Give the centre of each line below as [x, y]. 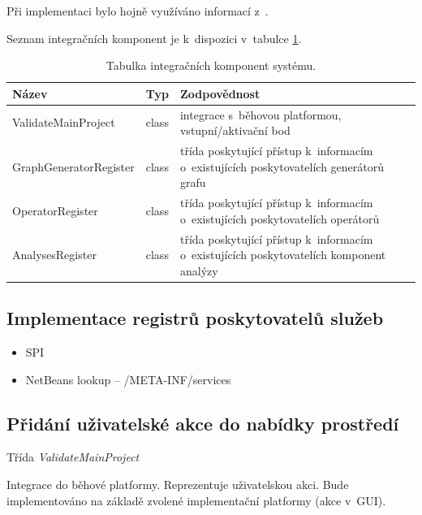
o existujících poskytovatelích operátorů [280, 218]
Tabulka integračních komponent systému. [211, 65]
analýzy [199, 270]
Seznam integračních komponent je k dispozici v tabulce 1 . [154, 38]
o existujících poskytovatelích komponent [283, 255]
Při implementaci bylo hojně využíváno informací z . [138, 11]
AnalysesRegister [54, 255]
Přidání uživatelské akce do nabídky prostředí [203, 423]
